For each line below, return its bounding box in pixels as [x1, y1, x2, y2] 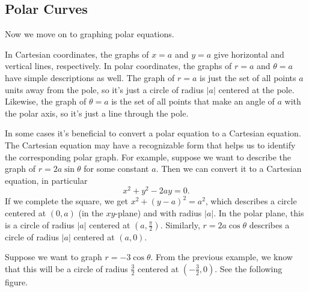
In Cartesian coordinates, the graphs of [5, 47, 149, 60]
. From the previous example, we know [150, 251, 293, 263]
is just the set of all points [200, 71, 296, 84]
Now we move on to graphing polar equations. [5, 28, 174, 40]
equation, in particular [5, 174, 88, 186]
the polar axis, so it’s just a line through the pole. [5, 106, 189, 119]
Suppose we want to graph [5, 251, 102, 263]
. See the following [215, 262, 283, 275]
